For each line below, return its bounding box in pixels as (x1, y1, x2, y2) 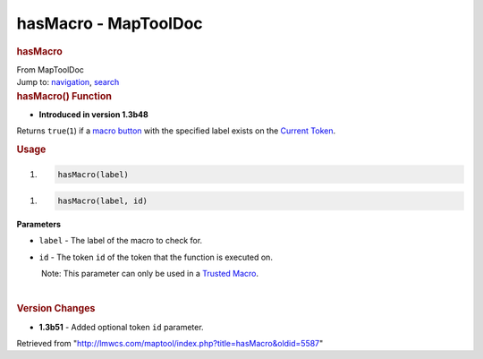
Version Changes (16, 303, 96, 315)
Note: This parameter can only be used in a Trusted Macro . (40, 269, 259, 279)
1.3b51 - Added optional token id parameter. (38, 321, 205, 332)
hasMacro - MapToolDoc (16, 13, 203, 33)
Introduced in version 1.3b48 (38, 108, 149, 120)
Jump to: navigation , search (16, 77, 120, 88)
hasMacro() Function (16, 90, 112, 102)
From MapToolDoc (16, 64, 85, 75)
